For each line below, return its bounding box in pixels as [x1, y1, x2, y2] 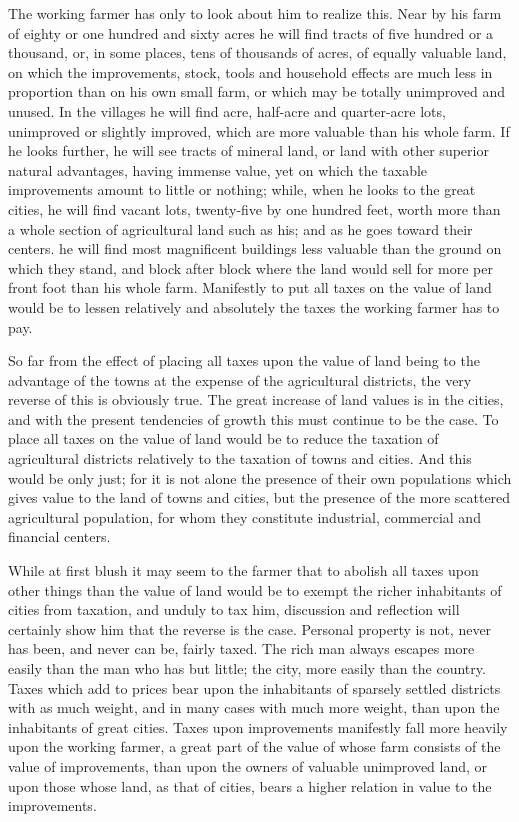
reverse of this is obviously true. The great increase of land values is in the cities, [8, 389, 504, 410]
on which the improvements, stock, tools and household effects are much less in [8, 61, 493, 82]
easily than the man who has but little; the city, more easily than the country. [8, 658, 486, 678]
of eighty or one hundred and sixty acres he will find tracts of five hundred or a [8, 22, 494, 43]
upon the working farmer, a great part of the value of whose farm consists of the [8, 736, 501, 757]
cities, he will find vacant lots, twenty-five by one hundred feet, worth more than [8, 198, 501, 219]
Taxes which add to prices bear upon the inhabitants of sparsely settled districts [8, 677, 501, 698]
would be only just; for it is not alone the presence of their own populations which [8, 467, 512, 488]
